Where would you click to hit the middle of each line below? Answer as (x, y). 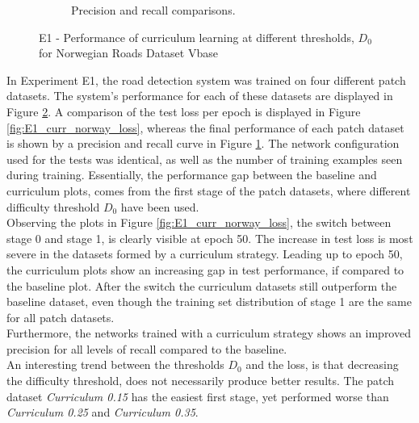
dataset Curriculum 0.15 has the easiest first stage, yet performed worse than (198, 396)
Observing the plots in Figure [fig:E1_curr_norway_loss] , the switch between (199, 222)
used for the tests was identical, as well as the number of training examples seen (205, 159)
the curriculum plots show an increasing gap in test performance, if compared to (205, 269)
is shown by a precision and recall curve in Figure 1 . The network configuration (203, 143)
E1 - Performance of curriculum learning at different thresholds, (197, 37)
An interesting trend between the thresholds (115, 364)
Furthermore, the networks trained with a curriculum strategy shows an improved (209, 333)
